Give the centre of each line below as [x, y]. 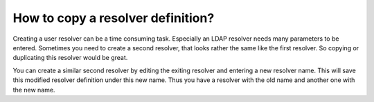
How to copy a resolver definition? [114, 18]
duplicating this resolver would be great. [70, 58]
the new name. [34, 90]
